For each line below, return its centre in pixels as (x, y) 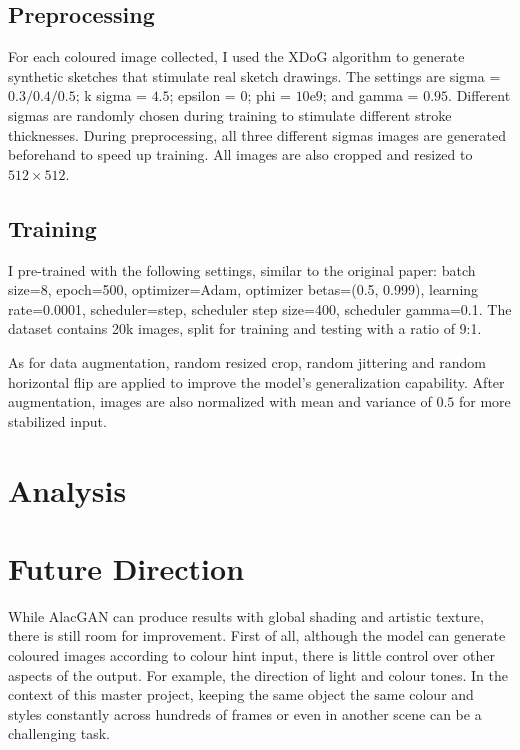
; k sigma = (111, 95)
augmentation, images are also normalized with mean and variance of (220, 401)
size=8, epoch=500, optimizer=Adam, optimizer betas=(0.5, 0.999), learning (243, 289)
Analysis (67, 489)
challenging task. (59, 733)
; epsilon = (202, 95)
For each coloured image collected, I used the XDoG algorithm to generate (236, 56)
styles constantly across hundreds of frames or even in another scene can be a (245, 713)
